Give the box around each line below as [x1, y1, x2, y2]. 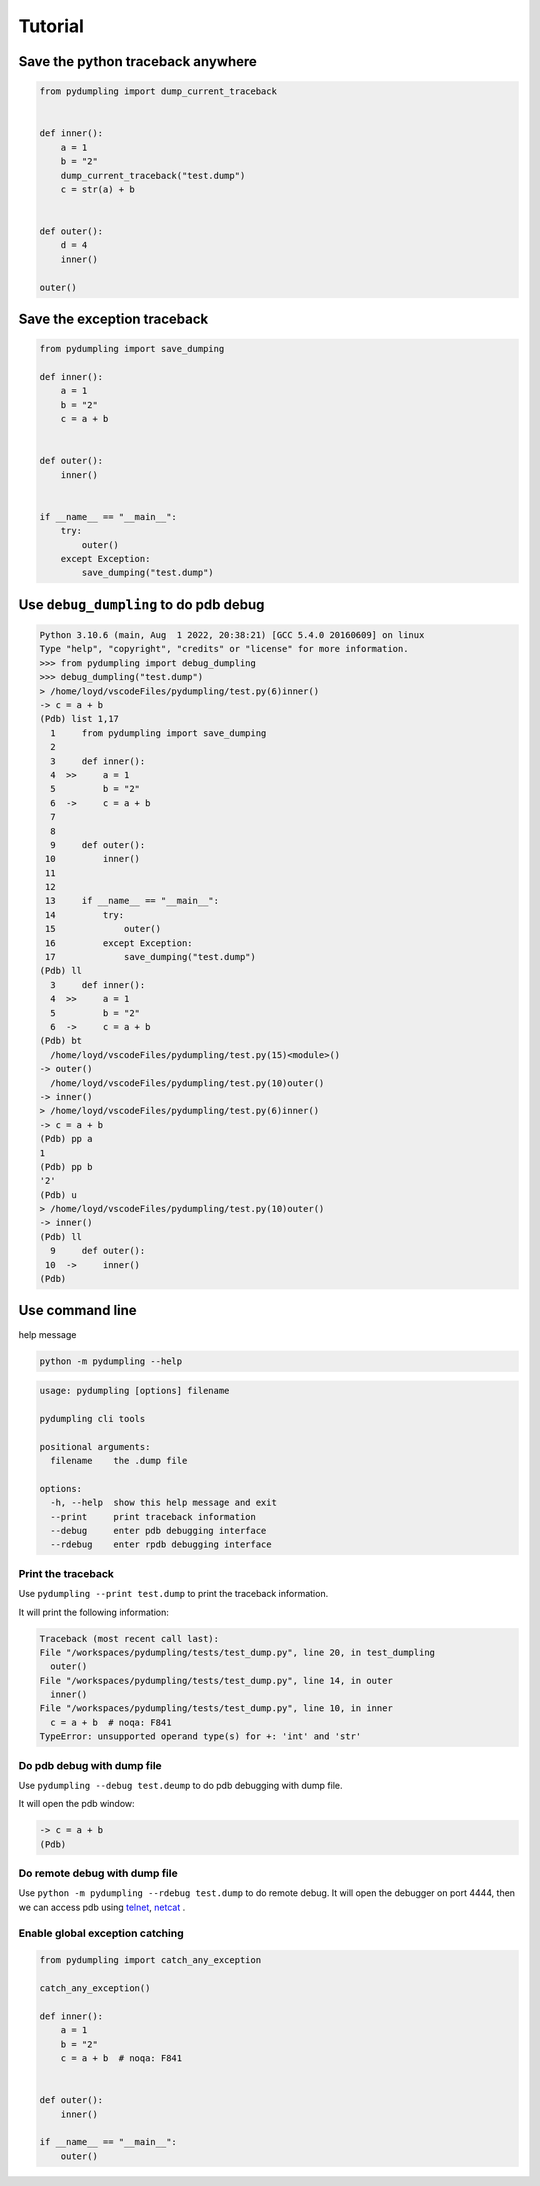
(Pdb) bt [39, 1035, 83, 1047]
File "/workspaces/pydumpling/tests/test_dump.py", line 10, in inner [39, 1703, 394, 1714]
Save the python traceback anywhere [18, 53, 257, 70]
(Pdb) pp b [39, 1161, 93, 1172]
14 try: [45, 909, 125, 920]
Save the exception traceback [18, 311, 209, 328]
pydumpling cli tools [39, 1413, 146, 1424]
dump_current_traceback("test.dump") [60, 170, 246, 181]
